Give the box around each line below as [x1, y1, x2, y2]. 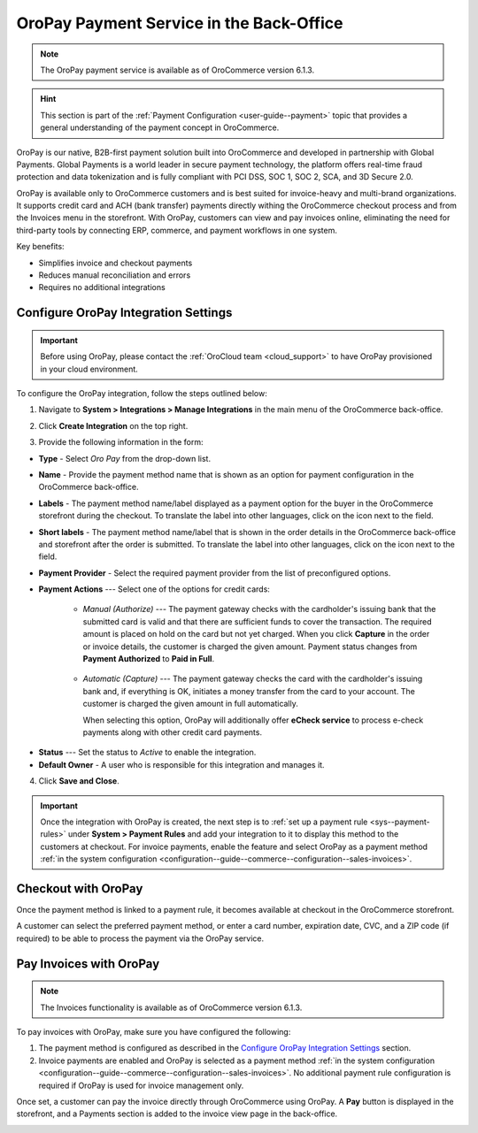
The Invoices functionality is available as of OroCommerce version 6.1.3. [40, 1002, 303, 1013]
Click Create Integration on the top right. [38, 420, 189, 431]
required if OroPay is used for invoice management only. [38, 1080, 244, 1091]
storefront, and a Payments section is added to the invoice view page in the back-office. [16, 1108, 338, 1119]
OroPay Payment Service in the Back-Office [16, 13, 343, 33]
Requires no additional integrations [38, 282, 166, 293]
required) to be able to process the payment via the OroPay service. [16, 933, 265, 944]
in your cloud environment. [40, 364, 139, 374]
